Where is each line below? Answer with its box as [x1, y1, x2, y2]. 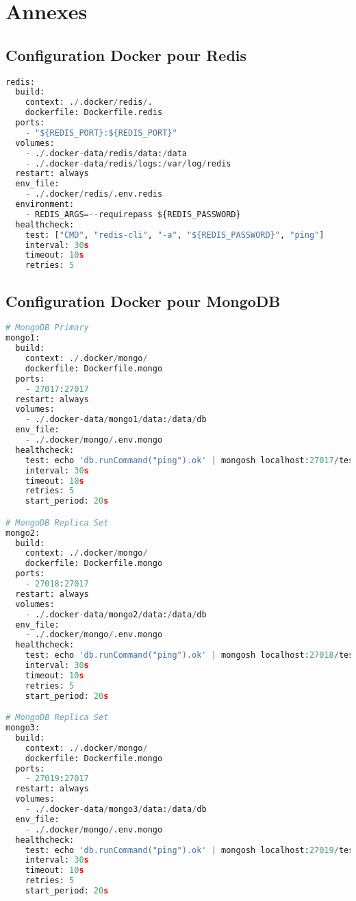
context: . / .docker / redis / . [25, 97, 153, 108]
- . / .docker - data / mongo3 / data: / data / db [25, 804, 207, 815]
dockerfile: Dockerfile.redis [25, 108, 163, 118]
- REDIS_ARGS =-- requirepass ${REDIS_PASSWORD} [25, 209, 241, 219]
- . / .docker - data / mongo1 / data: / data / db [25, 415, 207, 425]
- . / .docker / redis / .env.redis [25, 189, 163, 199]
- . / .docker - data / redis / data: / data [25, 148, 187, 158]
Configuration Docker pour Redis [5, 44, 247, 65]
